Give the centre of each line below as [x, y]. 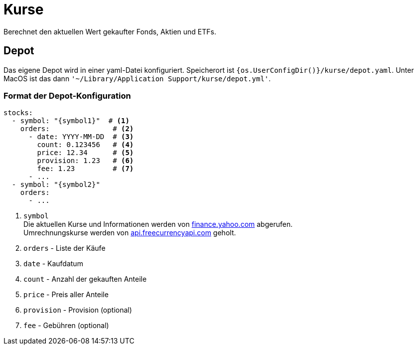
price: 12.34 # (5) [85, 153]
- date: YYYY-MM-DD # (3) [81, 137]
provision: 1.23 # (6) [85, 161]
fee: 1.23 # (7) [85, 169]
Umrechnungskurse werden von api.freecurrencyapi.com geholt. [130, 233]
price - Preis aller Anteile [66, 295]
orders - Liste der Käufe [65, 248]
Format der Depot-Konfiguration [67, 95]
